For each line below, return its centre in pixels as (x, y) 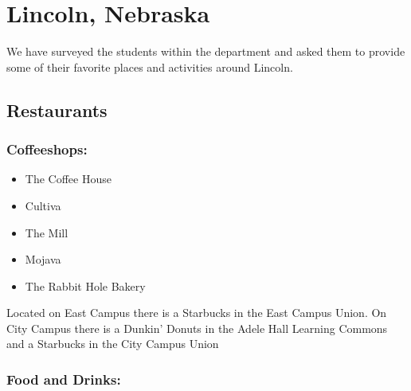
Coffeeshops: (47, 149)
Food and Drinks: (64, 379)
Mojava (43, 259)
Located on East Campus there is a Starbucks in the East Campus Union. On (197, 313)
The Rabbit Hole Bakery (85, 285)
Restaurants (57, 109)
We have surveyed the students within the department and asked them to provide (206, 51)
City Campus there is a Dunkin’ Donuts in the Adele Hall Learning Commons (197, 328)
